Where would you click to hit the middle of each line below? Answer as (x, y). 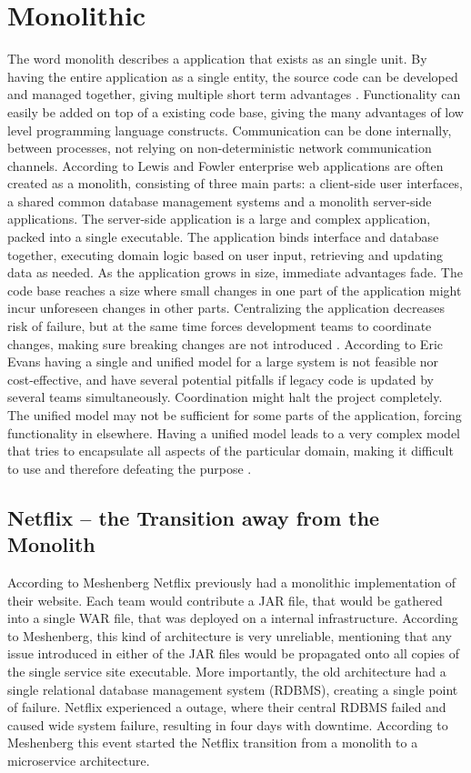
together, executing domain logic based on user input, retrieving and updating (225, 254)
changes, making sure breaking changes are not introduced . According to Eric (225, 343)
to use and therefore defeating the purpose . (130, 468)
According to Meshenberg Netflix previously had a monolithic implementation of (232, 582)
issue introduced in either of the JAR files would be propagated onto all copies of (234, 653)
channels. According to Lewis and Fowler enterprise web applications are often (225, 165)
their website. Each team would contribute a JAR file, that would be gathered (225, 600)
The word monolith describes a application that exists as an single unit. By (217, 59)
